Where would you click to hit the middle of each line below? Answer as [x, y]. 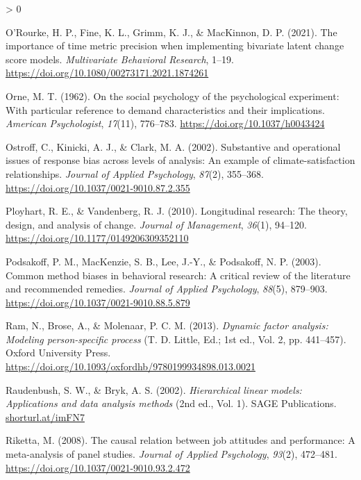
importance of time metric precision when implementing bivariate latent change [175, 45]
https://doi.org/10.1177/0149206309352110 [97, 238]
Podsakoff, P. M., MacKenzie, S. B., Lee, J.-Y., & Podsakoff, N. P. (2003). [163, 261]
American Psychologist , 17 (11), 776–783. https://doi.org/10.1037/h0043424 [165, 123]
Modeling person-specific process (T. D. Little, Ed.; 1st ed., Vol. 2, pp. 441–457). [176, 339]
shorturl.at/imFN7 [45, 416]
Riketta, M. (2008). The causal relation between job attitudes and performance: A [180, 440]
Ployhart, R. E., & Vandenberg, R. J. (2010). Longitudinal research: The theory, [177, 211]
